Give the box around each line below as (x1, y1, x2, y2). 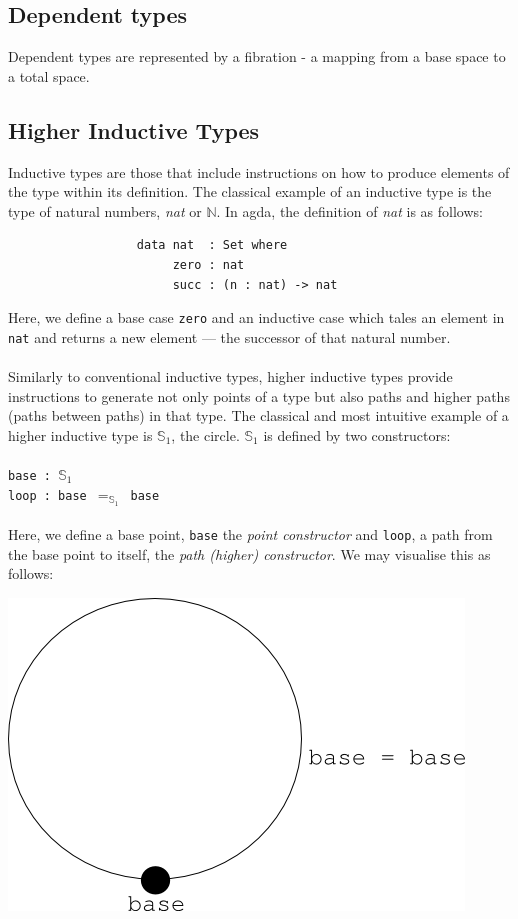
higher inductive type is (8, 424, 153, 445)
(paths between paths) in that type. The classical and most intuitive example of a (8, 405, 509, 426)
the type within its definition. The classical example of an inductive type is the (8, 181, 492, 202)
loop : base (8, 488, 87, 503)
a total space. (8, 65, 90, 86)
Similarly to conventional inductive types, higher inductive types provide (8, 366, 453, 387)
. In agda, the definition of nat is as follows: (216, 200, 483, 221)
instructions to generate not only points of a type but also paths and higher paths (8, 385, 510, 406)
